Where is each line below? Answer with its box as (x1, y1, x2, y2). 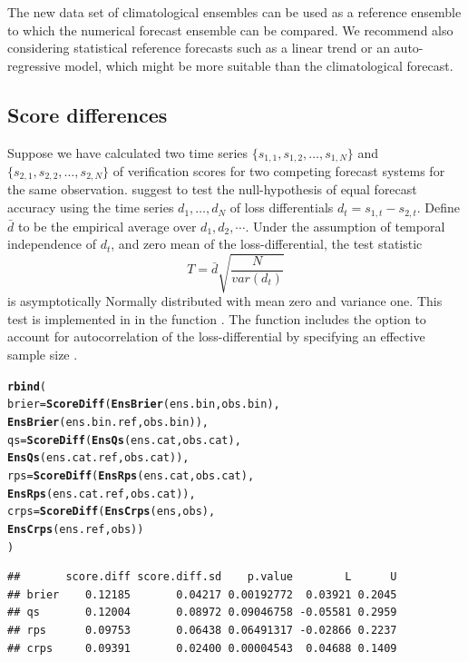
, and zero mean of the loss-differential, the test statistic (111, 234, 423, 253)
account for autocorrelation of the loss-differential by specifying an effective (7, 327, 425, 346)
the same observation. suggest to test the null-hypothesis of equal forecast (7, 180, 417, 199)
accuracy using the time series (7, 198, 174, 217)
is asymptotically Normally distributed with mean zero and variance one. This (7, 291, 443, 311)
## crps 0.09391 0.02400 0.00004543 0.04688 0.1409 (7, 641, 397, 655)
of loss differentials (229, 198, 334, 217)
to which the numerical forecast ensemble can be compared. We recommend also (7, 20, 453, 39)
